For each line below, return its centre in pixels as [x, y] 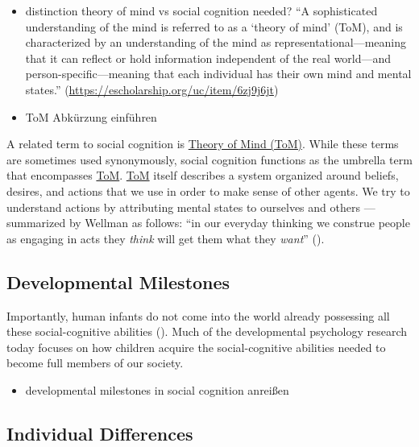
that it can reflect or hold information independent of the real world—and [208, 58]
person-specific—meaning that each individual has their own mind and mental [218, 74]
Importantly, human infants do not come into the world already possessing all [198, 315]
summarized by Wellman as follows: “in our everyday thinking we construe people [208, 223]
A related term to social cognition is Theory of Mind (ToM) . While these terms [203, 144]
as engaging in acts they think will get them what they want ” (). [166, 238]
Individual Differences [100, 433]
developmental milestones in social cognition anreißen [157, 389]
